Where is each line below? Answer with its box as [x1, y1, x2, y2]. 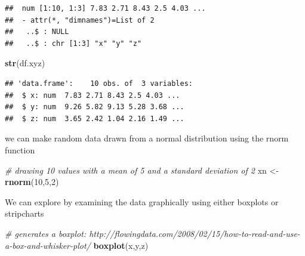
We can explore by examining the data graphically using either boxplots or [5, 195, 279, 208]
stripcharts [5, 207, 44, 220]
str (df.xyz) [5, 57, 45, 69]
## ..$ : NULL [5, 27, 69, 36]
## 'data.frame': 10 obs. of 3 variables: [5, 79, 193, 88]
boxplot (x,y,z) [93, 239, 149, 251]
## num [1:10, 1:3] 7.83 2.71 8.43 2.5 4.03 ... [5, 4, 206, 13]
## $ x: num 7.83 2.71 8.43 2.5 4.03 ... [5, 91, 180, 100]
